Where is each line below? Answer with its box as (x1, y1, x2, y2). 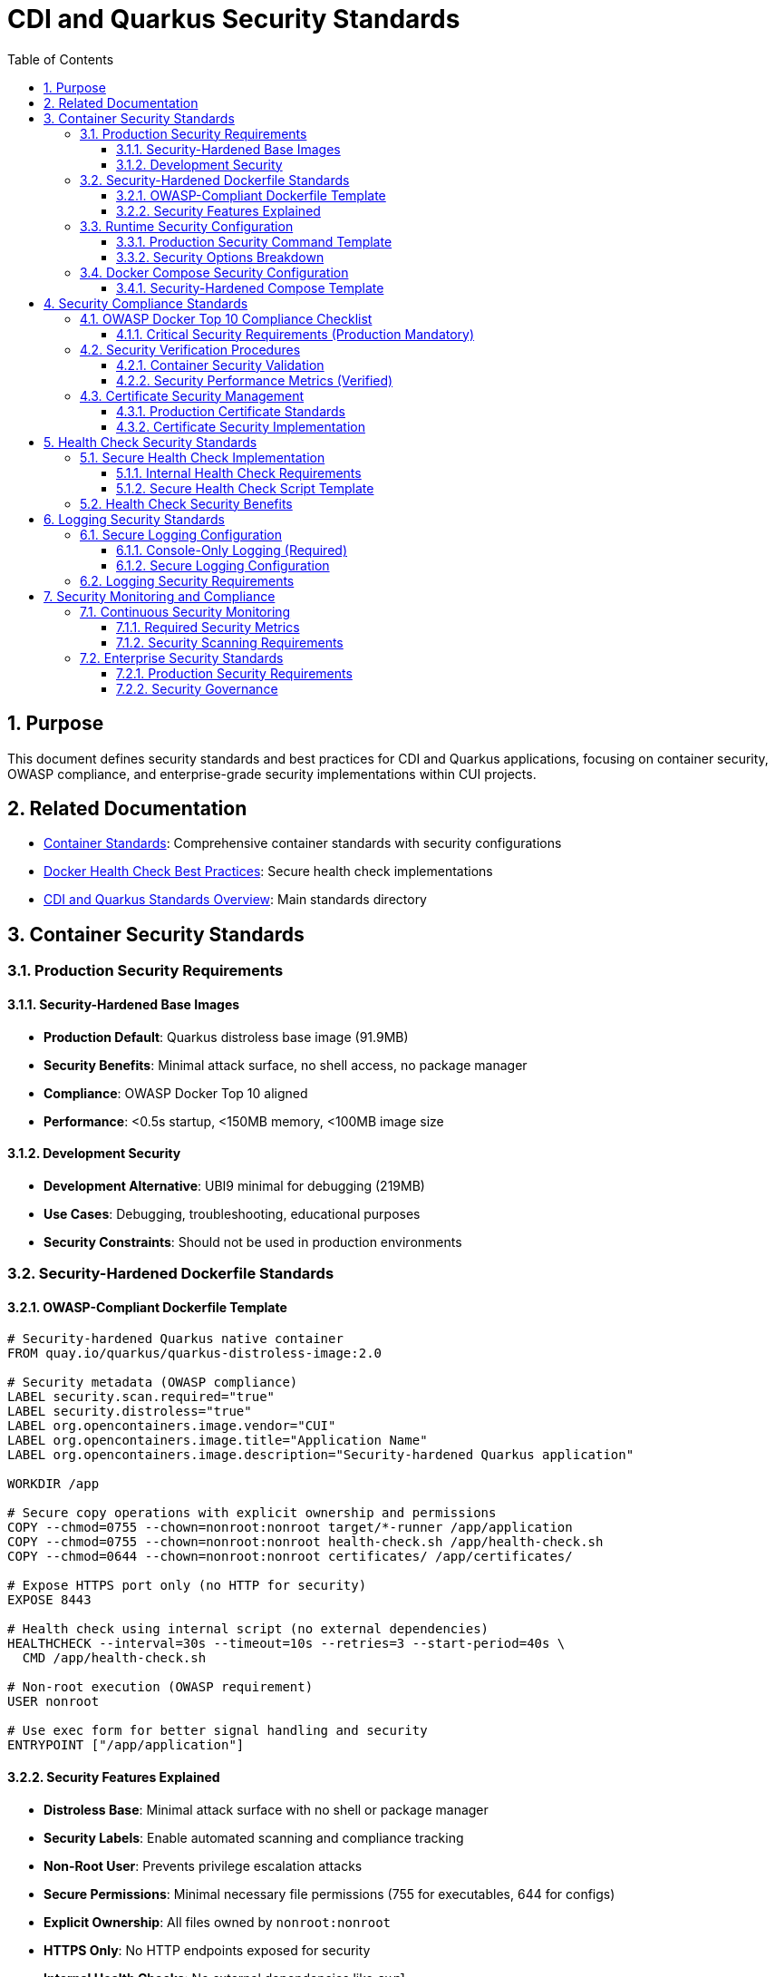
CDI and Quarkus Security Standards (7, 4, 460, 34)
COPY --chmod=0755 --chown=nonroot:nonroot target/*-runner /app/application (7, 1520, 573, 1535)
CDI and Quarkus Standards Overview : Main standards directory (44, 891, 427, 908)
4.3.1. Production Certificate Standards (116, 403, 346, 419)
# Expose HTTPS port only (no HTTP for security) (7, 1578, 367, 1593)
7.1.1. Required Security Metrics (116, 618, 300, 635)
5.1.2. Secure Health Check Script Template (116, 480, 374, 496)
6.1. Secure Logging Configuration (80, 526, 283, 542)
